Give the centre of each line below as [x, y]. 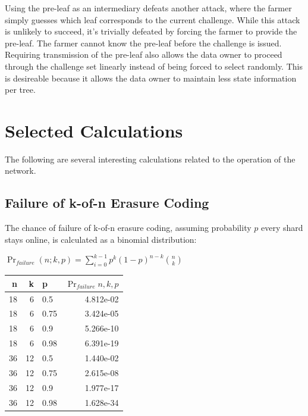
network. [21, 171]
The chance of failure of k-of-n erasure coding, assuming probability [128, 228]
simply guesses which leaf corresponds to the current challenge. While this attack [153, 19]
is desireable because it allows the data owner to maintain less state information [151, 78]
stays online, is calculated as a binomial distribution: [101, 239]
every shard [282, 228]
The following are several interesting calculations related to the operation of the [150, 159]
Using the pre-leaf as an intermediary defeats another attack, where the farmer [148, 8]
